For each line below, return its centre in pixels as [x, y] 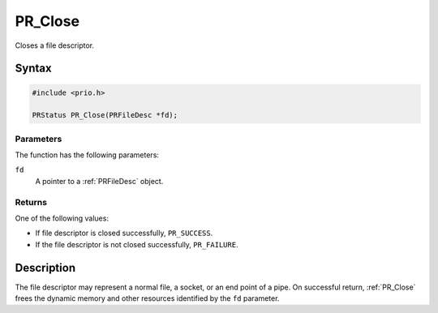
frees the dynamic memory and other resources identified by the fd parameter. [147, 298]
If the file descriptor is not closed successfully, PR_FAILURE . [137, 244]
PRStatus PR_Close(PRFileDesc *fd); [105, 115]
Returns [31, 202]
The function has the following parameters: [87, 155]
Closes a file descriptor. [55, 45]
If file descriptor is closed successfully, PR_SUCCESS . [124, 233]
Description [45, 268]
